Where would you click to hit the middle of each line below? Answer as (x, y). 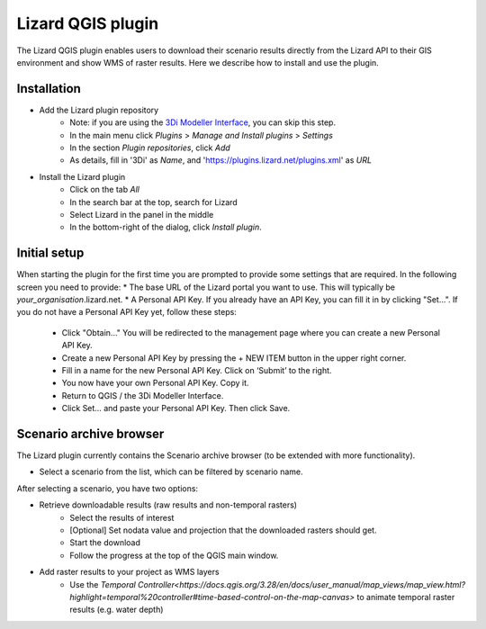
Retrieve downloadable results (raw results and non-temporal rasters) (168, 505)
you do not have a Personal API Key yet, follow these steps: (127, 312)
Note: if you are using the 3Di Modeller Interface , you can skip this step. (203, 122)
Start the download (105, 543)
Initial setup (50, 253)
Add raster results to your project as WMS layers (129, 572)
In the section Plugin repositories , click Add (150, 148)
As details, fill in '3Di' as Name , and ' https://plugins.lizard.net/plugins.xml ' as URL (221, 160)
